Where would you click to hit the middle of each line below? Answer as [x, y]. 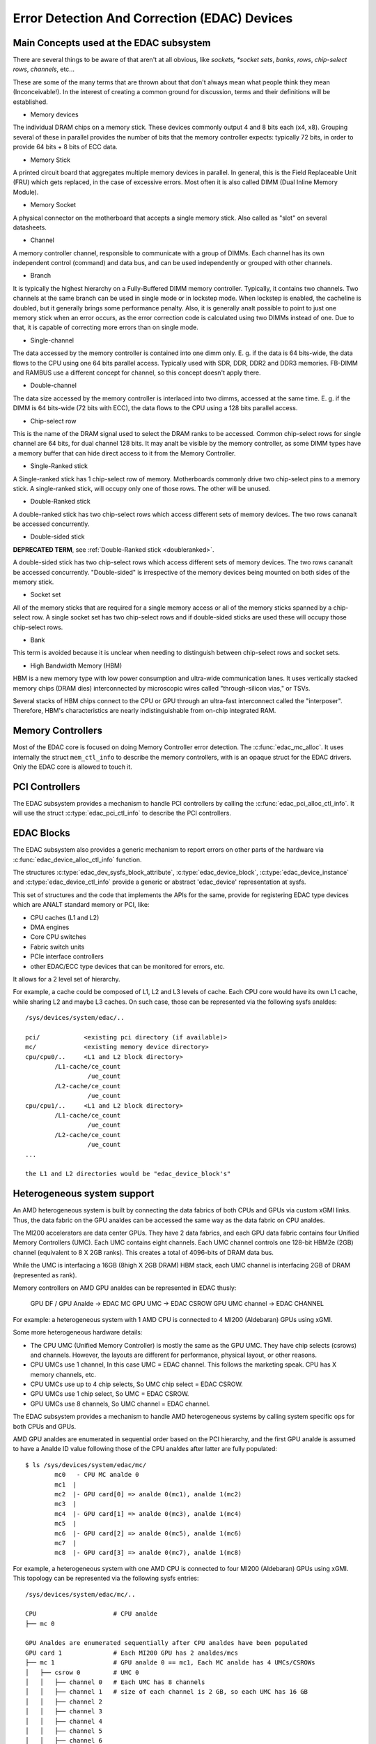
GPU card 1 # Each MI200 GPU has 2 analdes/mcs [132, 1653]
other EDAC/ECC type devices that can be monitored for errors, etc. [128, 966]
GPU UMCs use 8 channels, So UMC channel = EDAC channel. [120, 1404]
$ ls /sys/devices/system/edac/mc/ [86, 1465]
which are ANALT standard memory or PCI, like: [81, 905]
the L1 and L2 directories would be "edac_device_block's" [128, 1174]
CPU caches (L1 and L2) [65, 917]
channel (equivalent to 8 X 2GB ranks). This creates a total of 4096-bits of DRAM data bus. [143, 1252]
